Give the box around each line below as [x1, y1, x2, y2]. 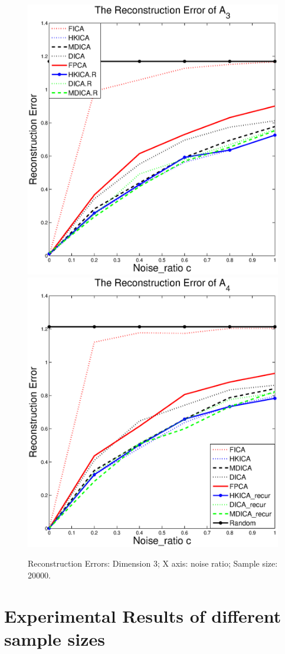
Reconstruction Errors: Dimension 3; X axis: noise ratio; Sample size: [28, 557, 278, 570]
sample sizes [4, 626, 105, 650]
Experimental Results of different [4, 603, 281, 627]
